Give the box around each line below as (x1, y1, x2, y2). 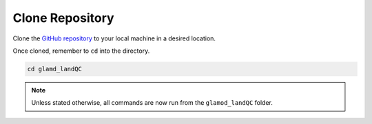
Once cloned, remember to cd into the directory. (12, 47, 150, 55)
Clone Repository (12, 10, 114, 25)
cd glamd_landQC (27, 65, 83, 73)
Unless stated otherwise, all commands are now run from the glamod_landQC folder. (31, 99, 273, 107)
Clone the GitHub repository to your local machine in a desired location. (12, 34, 216, 42)
